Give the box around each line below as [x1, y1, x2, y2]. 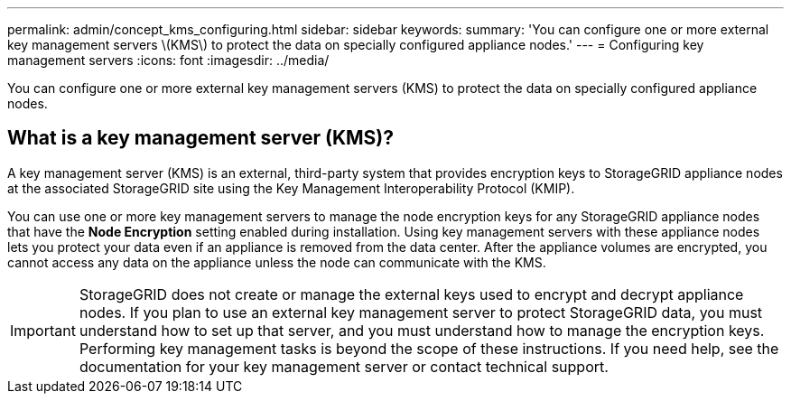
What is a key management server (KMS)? [7, 126, 394, 150]
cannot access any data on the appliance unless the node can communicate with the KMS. [7, 254, 546, 270]
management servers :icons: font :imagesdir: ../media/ [7, 52, 330, 68]
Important [10, 321, 76, 340]
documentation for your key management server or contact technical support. [79, 357, 609, 376]
